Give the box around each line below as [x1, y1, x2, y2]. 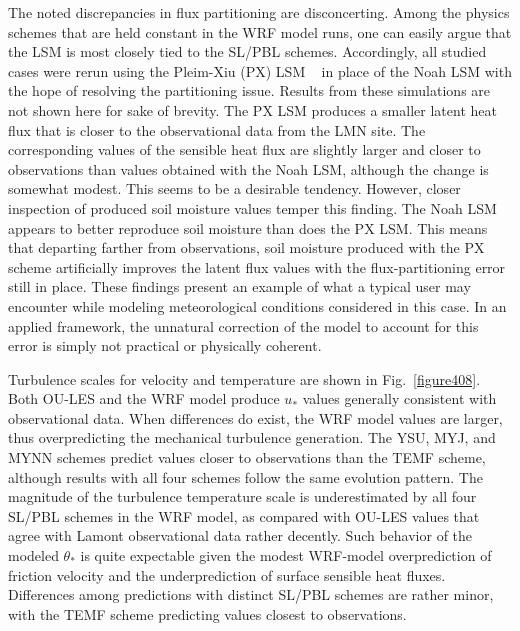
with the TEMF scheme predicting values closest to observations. [8, 603, 407, 624]
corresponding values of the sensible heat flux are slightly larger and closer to [8, 139, 481, 160]
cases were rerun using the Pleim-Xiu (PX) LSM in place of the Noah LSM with [8, 60, 512, 81]
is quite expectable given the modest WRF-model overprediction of [80, 545, 492, 566]
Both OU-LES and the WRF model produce [8, 388, 280, 409]
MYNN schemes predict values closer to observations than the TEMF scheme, [8, 447, 486, 468]
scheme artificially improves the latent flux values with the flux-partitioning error [8, 256, 506, 277]
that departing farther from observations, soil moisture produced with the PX [8, 237, 485, 258]
